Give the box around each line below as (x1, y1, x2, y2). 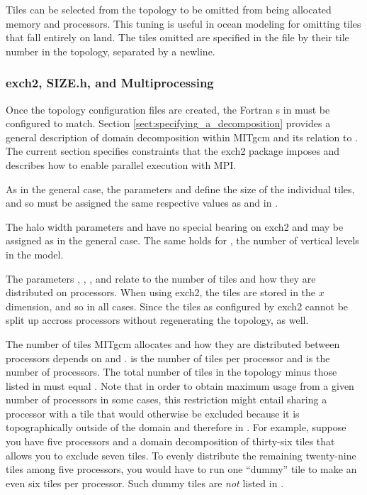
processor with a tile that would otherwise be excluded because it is (6, 406, 300, 420)
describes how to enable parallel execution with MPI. (6, 157, 237, 172)
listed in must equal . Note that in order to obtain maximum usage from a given (6, 378, 354, 393)
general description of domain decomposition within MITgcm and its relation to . (6, 129, 358, 144)
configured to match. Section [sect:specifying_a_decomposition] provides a (6, 116, 331, 131)
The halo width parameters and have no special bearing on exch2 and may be (6, 219, 344, 234)
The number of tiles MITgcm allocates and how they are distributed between (6, 336, 340, 351)
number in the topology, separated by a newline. (6, 43, 215, 58)
